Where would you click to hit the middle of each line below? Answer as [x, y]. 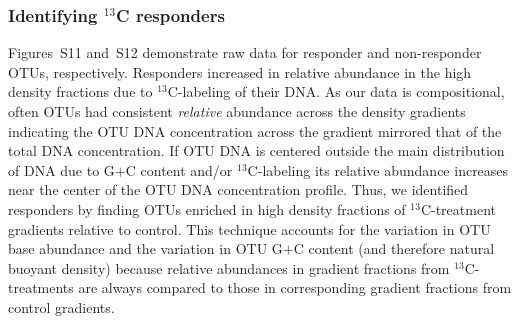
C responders [170, 14]
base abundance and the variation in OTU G [145, 248]
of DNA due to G [61, 169]
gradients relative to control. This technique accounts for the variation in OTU [249, 228]
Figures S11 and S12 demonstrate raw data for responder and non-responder [245, 52]
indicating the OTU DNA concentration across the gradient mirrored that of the [255, 130]
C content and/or [179, 169]
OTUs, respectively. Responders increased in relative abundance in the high [240, 71]
